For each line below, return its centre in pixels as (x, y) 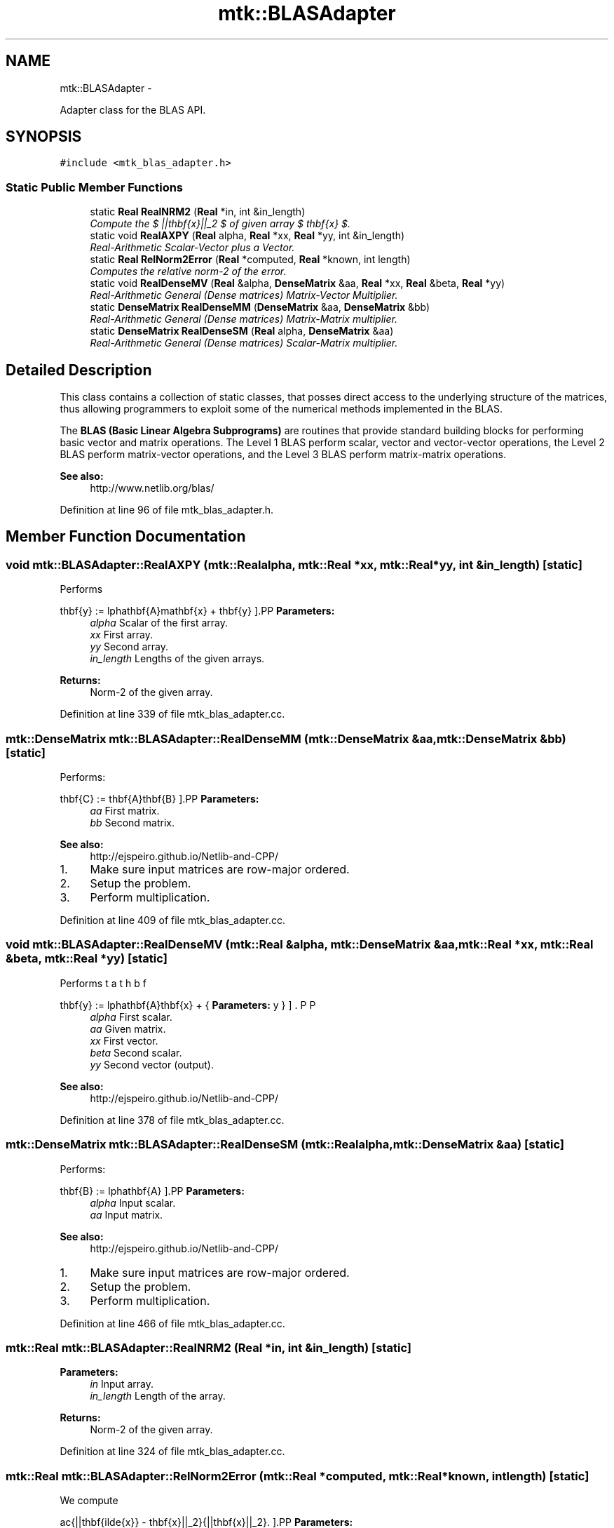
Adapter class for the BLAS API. (133, 109)
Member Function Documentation (126, 537)
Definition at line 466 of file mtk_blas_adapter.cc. (172, 1323)
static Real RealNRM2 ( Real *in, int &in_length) (198, 212)
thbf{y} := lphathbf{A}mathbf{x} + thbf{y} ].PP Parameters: (197, 611)
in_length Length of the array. (158, 1396)
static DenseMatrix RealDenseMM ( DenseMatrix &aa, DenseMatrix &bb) (260, 307)
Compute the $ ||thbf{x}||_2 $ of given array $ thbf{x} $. (220, 224)
